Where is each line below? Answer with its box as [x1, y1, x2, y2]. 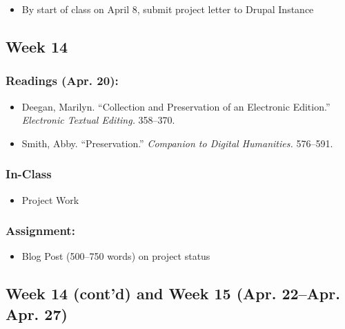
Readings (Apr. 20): [6, 72, 119, 89]
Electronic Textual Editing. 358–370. [21, 113, 175, 127]
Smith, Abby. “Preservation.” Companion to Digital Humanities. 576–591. [21, 135, 333, 150]
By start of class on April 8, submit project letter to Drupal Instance [21, 2, 314, 16]
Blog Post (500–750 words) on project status [21, 249, 210, 263]
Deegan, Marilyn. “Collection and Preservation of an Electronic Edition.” [21, 99, 331, 113]
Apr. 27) [6, 303, 68, 324]
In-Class [6, 165, 52, 182]
